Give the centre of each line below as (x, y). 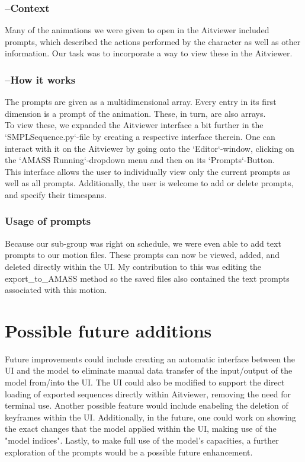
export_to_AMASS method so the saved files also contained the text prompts (147, 278)
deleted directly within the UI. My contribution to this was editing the (133, 266)
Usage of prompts (48, 221)
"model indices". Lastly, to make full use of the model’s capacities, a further (142, 440)
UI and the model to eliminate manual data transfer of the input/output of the (149, 370)
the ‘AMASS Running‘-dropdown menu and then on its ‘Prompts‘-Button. (140, 160)
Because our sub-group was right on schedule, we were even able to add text (143, 243)
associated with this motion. (56, 290)
